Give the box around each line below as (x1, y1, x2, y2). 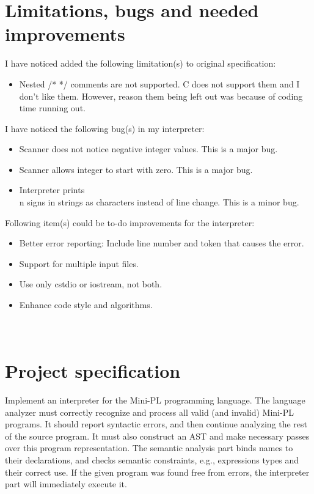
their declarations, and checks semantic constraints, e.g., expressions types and (5, 453, 299, 466)
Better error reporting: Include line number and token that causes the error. (19, 237, 304, 249)
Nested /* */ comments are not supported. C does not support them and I (19, 77, 300, 90)
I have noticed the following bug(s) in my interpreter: (5, 122, 205, 135)
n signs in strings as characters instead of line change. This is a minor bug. (19, 196, 299, 208)
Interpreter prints (19, 183, 85, 196)
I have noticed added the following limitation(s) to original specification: (5, 57, 276, 70)
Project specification (5, 358, 181, 383)
